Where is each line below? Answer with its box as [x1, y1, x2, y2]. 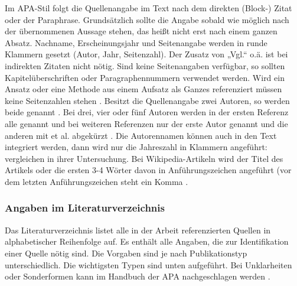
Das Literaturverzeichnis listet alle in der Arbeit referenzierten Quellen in [5, 223, 271, 236]
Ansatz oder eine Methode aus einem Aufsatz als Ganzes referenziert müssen [5, 83, 282, 95]
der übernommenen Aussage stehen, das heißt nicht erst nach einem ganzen [5, 25, 278, 37]
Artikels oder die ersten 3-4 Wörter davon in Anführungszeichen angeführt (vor [5, 164, 292, 176]
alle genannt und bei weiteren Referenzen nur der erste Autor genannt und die [5, 117, 288, 129]
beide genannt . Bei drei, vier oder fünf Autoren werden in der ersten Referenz [5, 106, 289, 118]
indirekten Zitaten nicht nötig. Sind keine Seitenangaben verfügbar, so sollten [5, 59, 285, 71]
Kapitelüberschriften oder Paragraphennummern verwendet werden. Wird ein [5, 71, 285, 83]
